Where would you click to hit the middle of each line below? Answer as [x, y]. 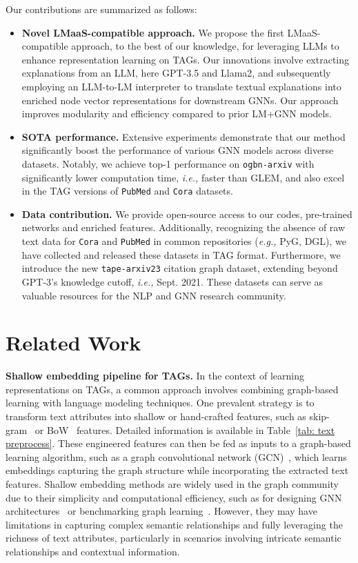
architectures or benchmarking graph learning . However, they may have [161, 511]
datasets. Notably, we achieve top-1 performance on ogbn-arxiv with [168, 163]
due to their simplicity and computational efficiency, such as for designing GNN [174, 497]
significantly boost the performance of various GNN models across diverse [178, 150]
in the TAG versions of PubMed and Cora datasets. [127, 191]
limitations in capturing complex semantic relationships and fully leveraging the [174, 524]
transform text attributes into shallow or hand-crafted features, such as [156, 416]
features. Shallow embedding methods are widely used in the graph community [172, 484]
